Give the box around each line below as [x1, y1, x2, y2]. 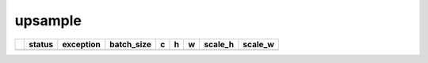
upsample [14, 12, 82, 29]
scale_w [243, 39, 275, 50]
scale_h [204, 39, 234, 50]
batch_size [109, 39, 152, 50]
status [29, 39, 54, 50]
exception [62, 39, 101, 50]
